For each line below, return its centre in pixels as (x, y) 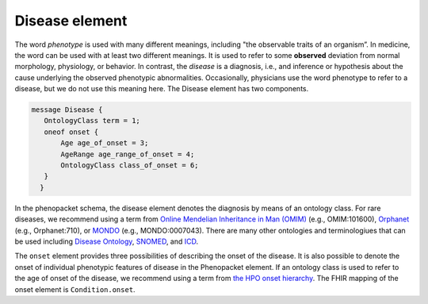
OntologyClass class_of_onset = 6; (130, 165)
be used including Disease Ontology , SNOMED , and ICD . (107, 241)
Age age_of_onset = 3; (105, 143)
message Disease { (67, 110)
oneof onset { (71, 132)
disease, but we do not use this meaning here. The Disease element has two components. (162, 89)
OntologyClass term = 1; (92, 121)
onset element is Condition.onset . (75, 289)
